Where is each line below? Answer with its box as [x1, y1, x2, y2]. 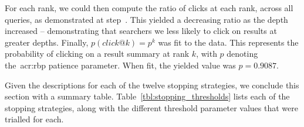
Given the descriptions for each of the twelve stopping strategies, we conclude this [5, 78, 299, 91]
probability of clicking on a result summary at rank [5, 47, 190, 60]
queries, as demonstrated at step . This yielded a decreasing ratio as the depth [5, 13, 288, 25]
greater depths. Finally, [5, 36, 89, 48]
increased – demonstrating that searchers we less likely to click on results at [5, 25, 277, 37]
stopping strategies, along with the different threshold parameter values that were [5, 101, 298, 114]
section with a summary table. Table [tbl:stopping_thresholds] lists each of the [5, 90, 290, 102]
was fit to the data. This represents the [158, 36, 299, 48]
